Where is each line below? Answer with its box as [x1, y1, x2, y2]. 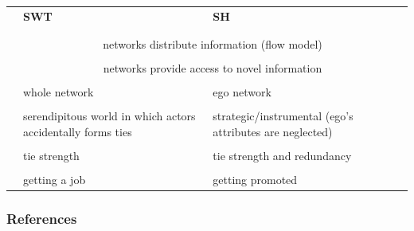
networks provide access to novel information [103, 60, 322, 76]
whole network [23, 84, 94, 100]
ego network [213, 84, 271, 100]
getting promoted [213, 171, 298, 188]
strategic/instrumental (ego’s [213, 108, 353, 124]
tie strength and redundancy [213, 147, 352, 163]
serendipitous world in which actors [23, 108, 196, 124]
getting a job [23, 171, 86, 188]
